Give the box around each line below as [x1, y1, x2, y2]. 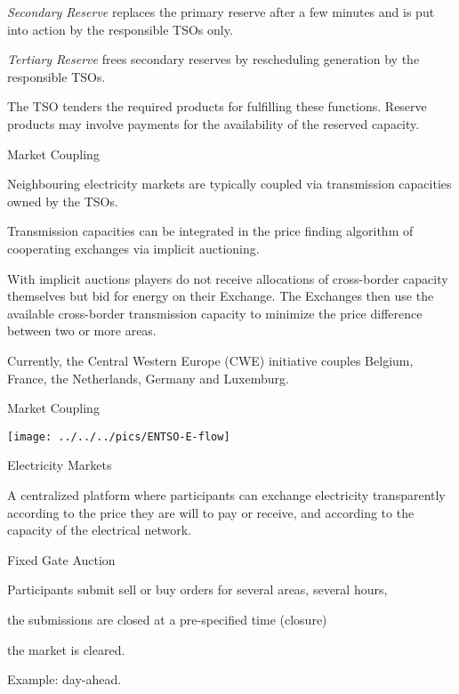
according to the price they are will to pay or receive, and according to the [7, 503, 415, 521]
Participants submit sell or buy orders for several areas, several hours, [7, 580, 388, 599]
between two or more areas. [7, 321, 157, 340]
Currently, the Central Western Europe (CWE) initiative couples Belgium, [7, 351, 414, 369]
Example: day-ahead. [7, 670, 122, 689]
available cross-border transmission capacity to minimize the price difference [7, 303, 423, 322]
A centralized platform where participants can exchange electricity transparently [7, 485, 446, 504]
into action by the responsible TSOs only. [7, 20, 233, 38]
